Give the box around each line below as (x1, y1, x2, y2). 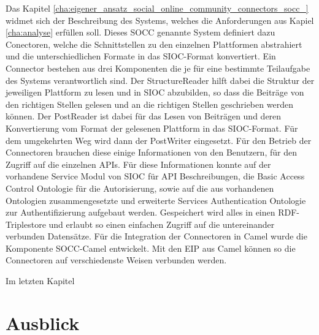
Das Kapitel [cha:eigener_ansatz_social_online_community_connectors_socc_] (6, 2, 309, 14)
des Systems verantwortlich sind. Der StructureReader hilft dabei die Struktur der (6, 73, 315, 86)
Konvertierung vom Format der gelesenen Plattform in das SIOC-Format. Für (6, 121, 298, 134)
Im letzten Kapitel (6, 274, 75, 287)
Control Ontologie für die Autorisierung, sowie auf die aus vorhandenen (6, 181, 274, 194)
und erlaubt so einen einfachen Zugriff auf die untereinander (48, 217, 275, 230)
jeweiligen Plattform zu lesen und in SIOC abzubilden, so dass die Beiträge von (6, 86, 304, 99)
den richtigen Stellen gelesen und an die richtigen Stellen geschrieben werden (6, 97, 293, 110)
